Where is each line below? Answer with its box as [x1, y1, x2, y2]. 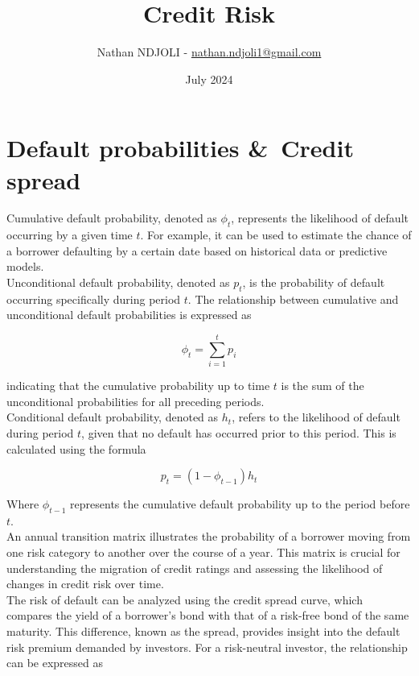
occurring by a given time [6, 226, 133, 243]
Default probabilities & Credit [6, 131, 354, 164]
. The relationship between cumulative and [187, 290, 399, 307]
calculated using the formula [6, 440, 146, 457]
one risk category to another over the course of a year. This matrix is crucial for [6, 544, 401, 561]
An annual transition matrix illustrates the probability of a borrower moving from [6, 528, 411, 545]
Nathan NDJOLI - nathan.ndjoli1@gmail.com [97, 44, 322, 60]
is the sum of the [281, 377, 364, 394]
